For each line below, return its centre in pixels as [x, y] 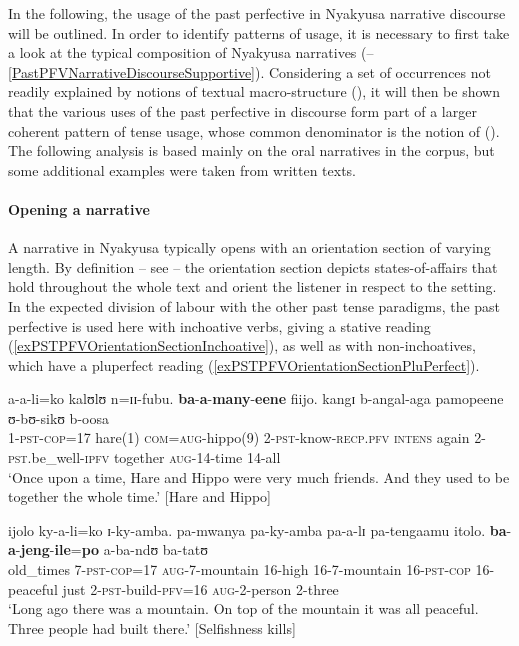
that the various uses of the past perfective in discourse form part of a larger [242, 110]
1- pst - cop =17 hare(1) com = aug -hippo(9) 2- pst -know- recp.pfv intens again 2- [247, 437]
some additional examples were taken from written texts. [182, 169]
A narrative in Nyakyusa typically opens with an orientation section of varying [249, 247]
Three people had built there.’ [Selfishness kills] [152, 627]
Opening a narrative [79, 208]
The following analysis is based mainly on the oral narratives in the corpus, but [251, 150]
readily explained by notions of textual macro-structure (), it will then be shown [254, 91]
